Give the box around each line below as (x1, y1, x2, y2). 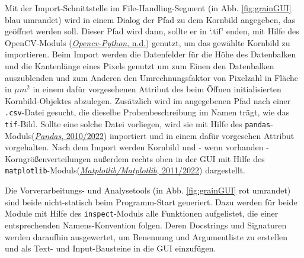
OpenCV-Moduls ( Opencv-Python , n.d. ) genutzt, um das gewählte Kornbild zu (5, 36, 290, 49)
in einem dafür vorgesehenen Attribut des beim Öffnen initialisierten (33, 83, 281, 95)
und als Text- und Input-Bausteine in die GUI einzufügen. (5, 242, 216, 254)
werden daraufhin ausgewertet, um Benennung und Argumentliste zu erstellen (5, 230, 288, 243)
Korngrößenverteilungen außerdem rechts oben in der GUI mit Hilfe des (5, 152, 265, 165)
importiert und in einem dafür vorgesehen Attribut (109, 129, 295, 141)
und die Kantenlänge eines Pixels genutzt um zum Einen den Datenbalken (5, 59, 274, 72)
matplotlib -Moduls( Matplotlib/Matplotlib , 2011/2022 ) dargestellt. (5, 164, 245, 176)
